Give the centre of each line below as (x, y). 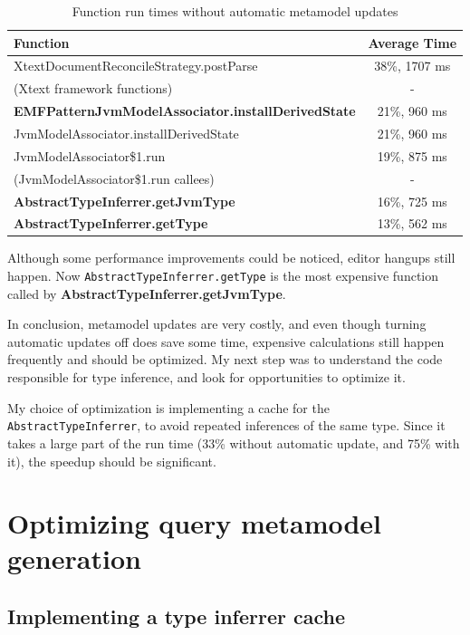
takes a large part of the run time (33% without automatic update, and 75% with (234, 443)
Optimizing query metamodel (195, 523)
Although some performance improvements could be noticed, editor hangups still (231, 258)
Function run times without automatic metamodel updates (235, 11)
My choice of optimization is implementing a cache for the (168, 407)
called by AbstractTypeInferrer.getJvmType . (147, 293)
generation (74, 558)
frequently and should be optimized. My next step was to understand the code (225, 359)
